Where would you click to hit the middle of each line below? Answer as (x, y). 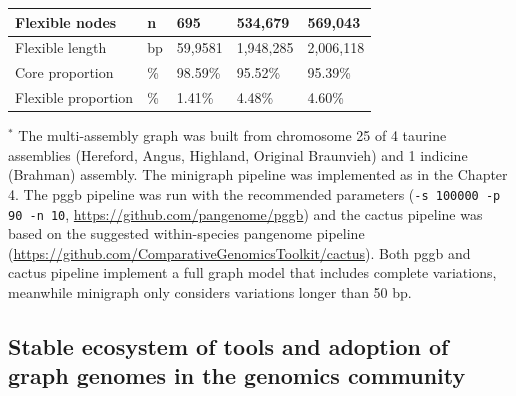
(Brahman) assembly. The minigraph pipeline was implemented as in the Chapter (258, 174)
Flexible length (61, 47)
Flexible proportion (74, 97)
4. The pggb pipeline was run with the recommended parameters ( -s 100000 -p (254, 193)
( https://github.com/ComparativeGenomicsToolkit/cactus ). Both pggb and (239, 252)
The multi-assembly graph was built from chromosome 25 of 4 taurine (232, 135)
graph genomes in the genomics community (237, 375)
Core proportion (64, 72)
